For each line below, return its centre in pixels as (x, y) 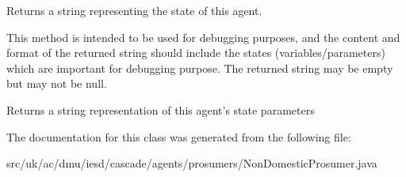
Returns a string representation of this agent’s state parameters (161, 109)
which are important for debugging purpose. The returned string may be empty (200, 68)
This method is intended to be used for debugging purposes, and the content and (203, 37)
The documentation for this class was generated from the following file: (179, 136)
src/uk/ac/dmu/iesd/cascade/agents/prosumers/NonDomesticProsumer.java (192, 163)
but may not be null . (57, 83)
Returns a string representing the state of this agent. (134, 10)
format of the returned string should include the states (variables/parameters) (196, 53)
